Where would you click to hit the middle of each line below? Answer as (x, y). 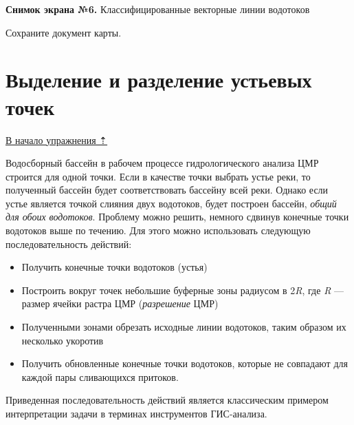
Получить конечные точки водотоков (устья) (114, 267)
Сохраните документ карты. (64, 32)
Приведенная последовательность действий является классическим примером (167, 400)
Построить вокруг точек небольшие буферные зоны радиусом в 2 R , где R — (183, 290)
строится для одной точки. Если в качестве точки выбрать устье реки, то (158, 176)
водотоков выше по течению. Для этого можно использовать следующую (158, 230)
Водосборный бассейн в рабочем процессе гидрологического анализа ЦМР (162, 163)
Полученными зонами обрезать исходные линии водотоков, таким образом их (184, 327)
